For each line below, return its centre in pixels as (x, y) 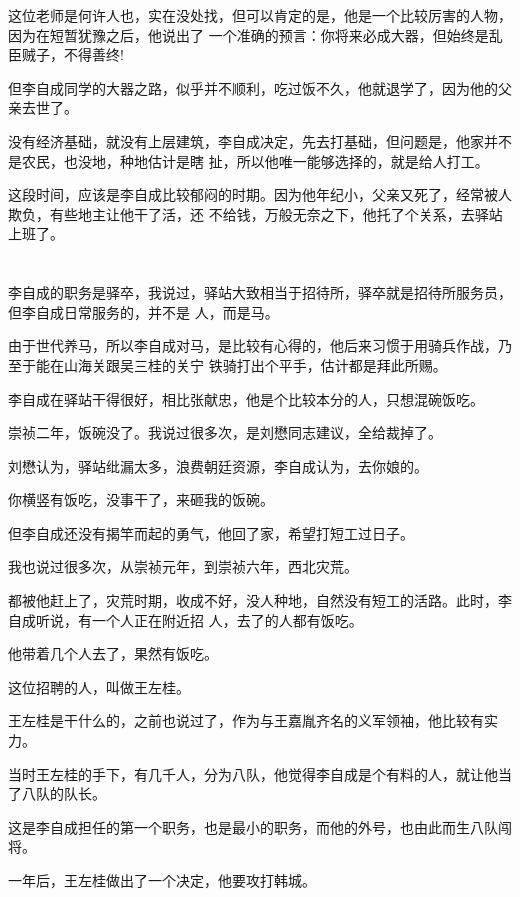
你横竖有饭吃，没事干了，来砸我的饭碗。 (141, 499)
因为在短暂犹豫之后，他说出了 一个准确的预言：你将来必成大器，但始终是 (248, 34)
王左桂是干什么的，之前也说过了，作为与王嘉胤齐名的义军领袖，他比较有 (246, 720)
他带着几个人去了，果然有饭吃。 (113, 653)
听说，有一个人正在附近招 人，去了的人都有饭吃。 (199, 619)
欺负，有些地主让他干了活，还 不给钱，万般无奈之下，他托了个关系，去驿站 (255, 213)
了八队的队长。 (57, 793)
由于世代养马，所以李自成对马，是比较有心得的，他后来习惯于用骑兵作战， (253, 345)
